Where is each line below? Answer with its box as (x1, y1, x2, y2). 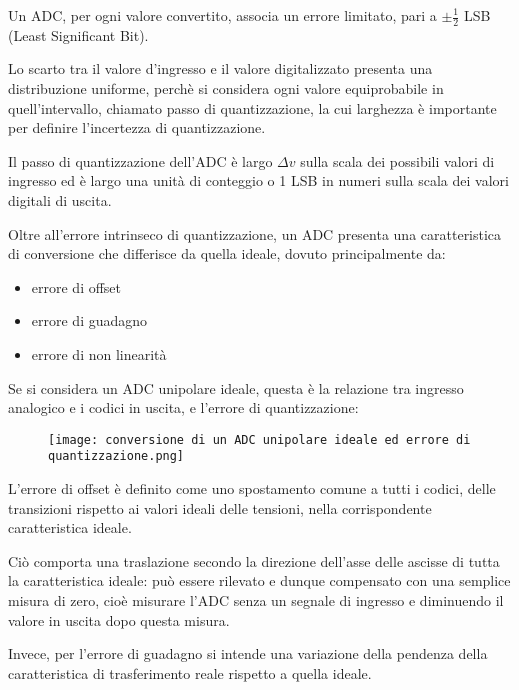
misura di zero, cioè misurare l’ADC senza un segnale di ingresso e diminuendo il (8, 590, 504, 611)
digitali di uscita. (8, 189, 112, 210)
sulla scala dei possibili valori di (300, 150, 495, 171)
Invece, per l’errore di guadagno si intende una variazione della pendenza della (8, 643, 488, 664)
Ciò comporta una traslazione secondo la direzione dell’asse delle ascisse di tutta (8, 550, 500, 571)
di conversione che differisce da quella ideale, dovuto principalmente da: (8, 243, 446, 264)
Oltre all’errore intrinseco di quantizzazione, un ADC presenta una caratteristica (8, 223, 502, 244)
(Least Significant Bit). (8, 24, 149, 45)
